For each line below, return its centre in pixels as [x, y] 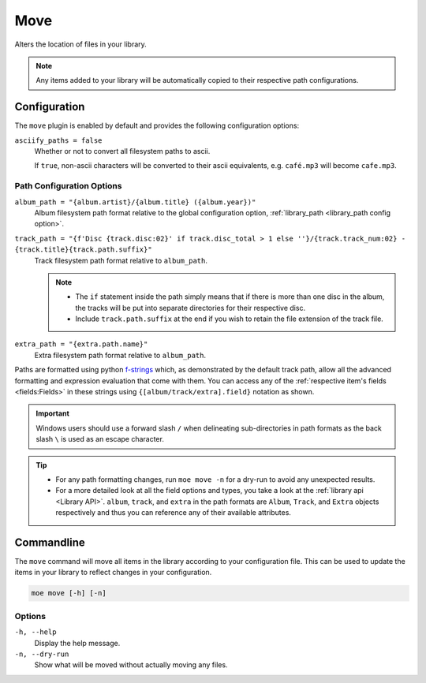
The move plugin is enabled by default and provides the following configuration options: [157, 125]
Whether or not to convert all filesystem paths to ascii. [122, 151]
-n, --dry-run [42, 654]
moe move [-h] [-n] [69, 593]
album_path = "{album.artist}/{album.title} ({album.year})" [135, 202]
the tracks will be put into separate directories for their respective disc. [191, 308]
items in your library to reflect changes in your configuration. [113, 573]
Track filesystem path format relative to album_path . [121, 260]
